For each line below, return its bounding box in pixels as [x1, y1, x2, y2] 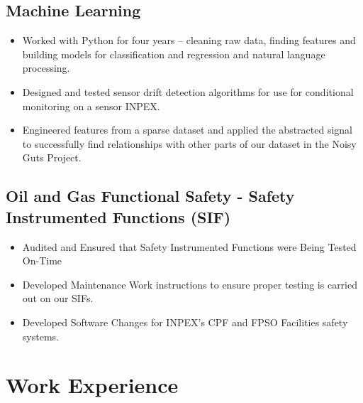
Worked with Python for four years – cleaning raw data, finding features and [22, 33, 356, 48]
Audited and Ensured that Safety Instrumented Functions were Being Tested [22, 239, 357, 254]
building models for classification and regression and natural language [22, 46, 325, 61]
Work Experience [6, 370, 179, 399]
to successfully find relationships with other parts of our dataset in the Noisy [22, 136, 357, 151]
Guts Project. [22, 150, 82, 165]
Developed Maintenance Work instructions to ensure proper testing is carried [22, 276, 358, 291]
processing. [22, 60, 70, 75]
